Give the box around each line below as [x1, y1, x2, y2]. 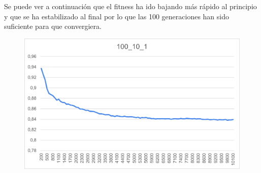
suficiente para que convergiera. [4, 21, 102, 31]
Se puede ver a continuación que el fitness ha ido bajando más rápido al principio [4, 1, 257, 11]
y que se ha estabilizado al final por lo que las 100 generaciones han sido [4, 11, 230, 21]
